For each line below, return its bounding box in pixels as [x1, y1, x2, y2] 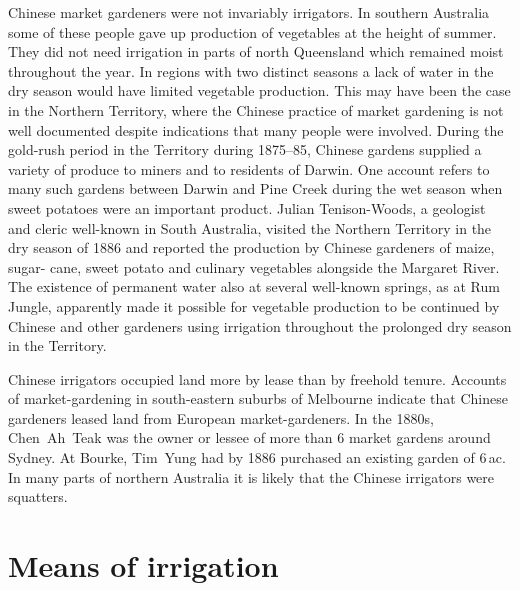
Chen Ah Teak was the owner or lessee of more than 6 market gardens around [8, 427, 491, 448]
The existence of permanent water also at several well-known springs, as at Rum [8, 276, 500, 297]
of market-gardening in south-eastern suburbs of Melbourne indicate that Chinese [8, 388, 508, 409]
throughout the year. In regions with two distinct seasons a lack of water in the [8, 60, 494, 81]
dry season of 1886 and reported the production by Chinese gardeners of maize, [8, 237, 495, 258]
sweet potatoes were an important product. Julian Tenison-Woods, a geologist [8, 197, 486, 218]
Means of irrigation [8, 545, 279, 586]
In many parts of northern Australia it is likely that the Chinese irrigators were [8, 466, 495, 487]
